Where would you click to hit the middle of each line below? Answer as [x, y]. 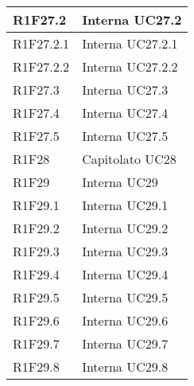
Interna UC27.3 [125, 90]
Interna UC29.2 [125, 228]
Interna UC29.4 [125, 274]
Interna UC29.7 [125, 343]
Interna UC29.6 [125, 320]
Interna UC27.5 [125, 136]
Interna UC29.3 [125, 251]
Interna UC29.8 [125, 367]
